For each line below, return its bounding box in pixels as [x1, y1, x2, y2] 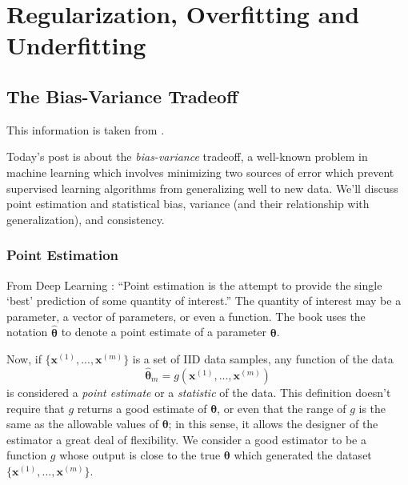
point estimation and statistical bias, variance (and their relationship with [6, 195, 370, 212]
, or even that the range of [217, 399, 346, 416]
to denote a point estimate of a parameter [61, 323, 267, 340]
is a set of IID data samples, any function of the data [132, 351, 394, 367]
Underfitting [6, 29, 146, 62]
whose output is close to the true [59, 447, 221, 463]
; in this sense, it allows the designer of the [168, 415, 378, 432]
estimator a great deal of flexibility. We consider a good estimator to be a [6, 431, 366, 447]
